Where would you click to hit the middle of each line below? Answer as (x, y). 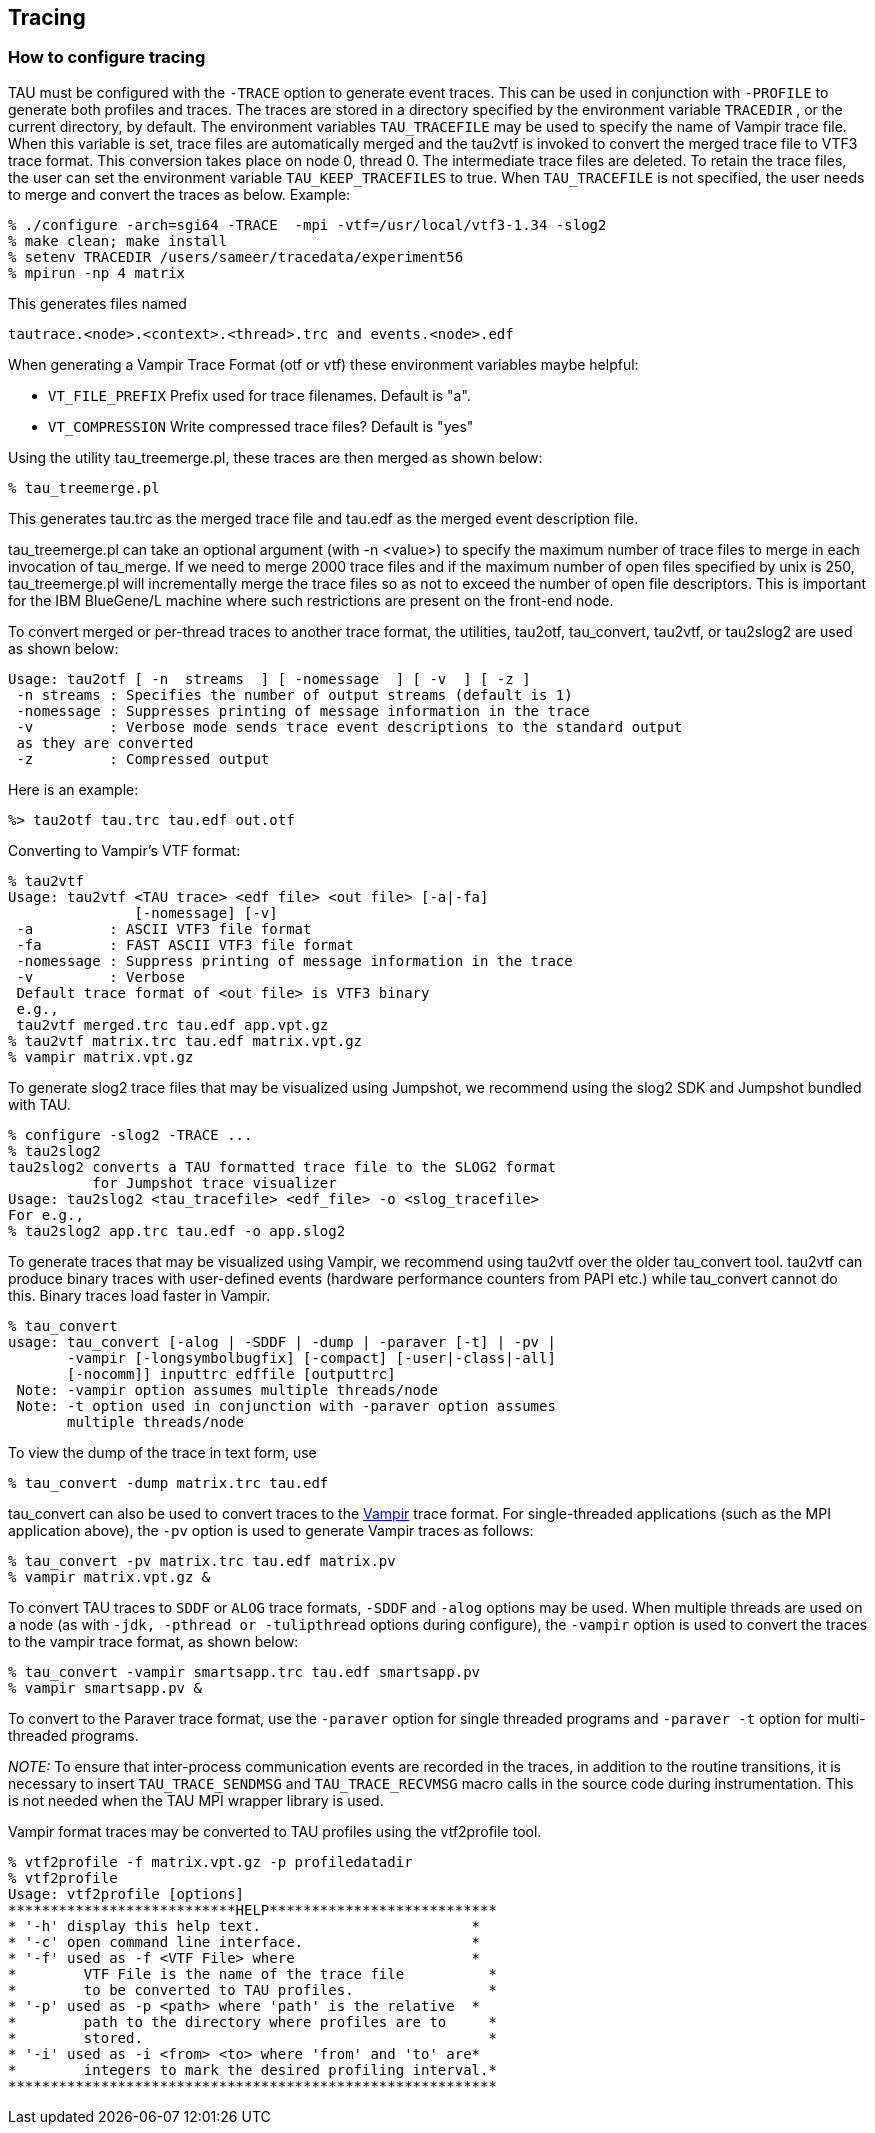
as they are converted (105, 742)
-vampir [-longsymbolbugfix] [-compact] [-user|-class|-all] (311, 1357)
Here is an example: (73, 789)
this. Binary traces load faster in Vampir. (139, 1295)
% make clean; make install (118, 240)
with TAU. (39, 1104)
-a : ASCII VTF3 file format (164, 928)
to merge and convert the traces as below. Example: (179, 194)
